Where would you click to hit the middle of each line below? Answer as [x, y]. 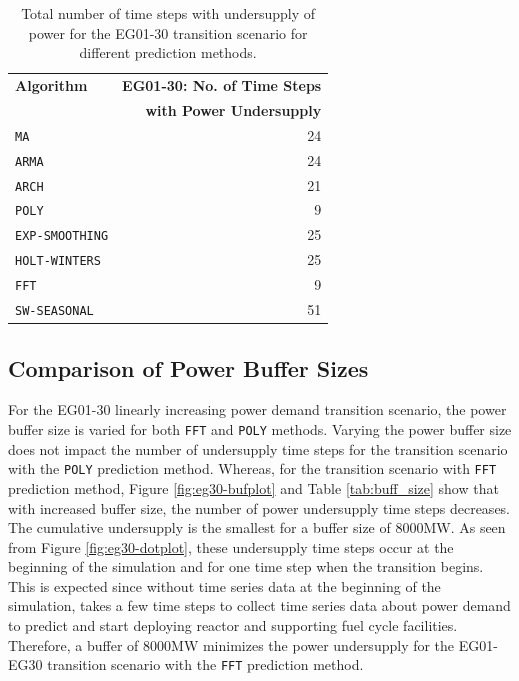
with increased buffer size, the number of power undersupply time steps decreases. [259, 507]
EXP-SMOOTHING [62, 236]
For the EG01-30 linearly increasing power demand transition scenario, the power [257, 409]
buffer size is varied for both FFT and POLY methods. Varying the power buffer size [260, 429]
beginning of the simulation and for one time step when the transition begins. [246, 566]
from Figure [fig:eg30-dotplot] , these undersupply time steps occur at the [231, 546]
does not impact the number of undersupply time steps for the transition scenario [258, 448]
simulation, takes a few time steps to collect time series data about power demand [259, 605]
